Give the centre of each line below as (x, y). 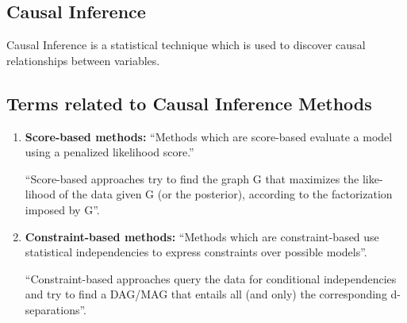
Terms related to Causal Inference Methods (189, 103)
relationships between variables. (83, 60)
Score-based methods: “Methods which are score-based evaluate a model (209, 136)
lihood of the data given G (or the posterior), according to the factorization (209, 194)
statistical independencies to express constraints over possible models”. (196, 252)
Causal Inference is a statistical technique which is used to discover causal (186, 45)
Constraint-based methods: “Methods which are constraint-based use (202, 236)
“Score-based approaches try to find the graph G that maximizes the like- (204, 178)
